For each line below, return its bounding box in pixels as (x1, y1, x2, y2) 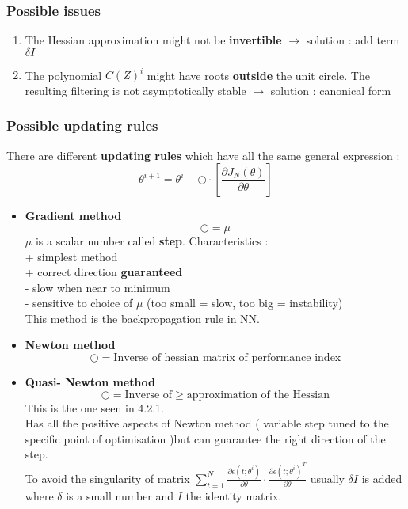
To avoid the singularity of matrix (25, 469, 190, 486)
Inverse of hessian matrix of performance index (113, 352, 341, 364)
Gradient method (25, 207, 122, 224)
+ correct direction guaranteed (25, 264, 183, 280)
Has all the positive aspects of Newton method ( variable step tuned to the (25, 415, 389, 431)
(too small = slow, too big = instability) (147, 294, 343, 311)
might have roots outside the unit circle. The (147, 66, 370, 83)
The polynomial (25, 66, 102, 83)
